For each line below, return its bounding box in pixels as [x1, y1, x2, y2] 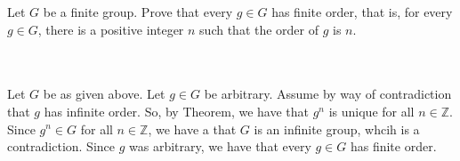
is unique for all [328, 101, 415, 120]
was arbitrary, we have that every [129, 137, 311, 156]
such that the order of [199, 20, 319, 38]
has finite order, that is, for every [271, 3, 453, 20]
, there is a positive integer [37, 20, 184, 38]
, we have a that [148, 119, 237, 138]
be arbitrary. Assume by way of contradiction [204, 85, 452, 103]
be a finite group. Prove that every [43, 3, 233, 20]
